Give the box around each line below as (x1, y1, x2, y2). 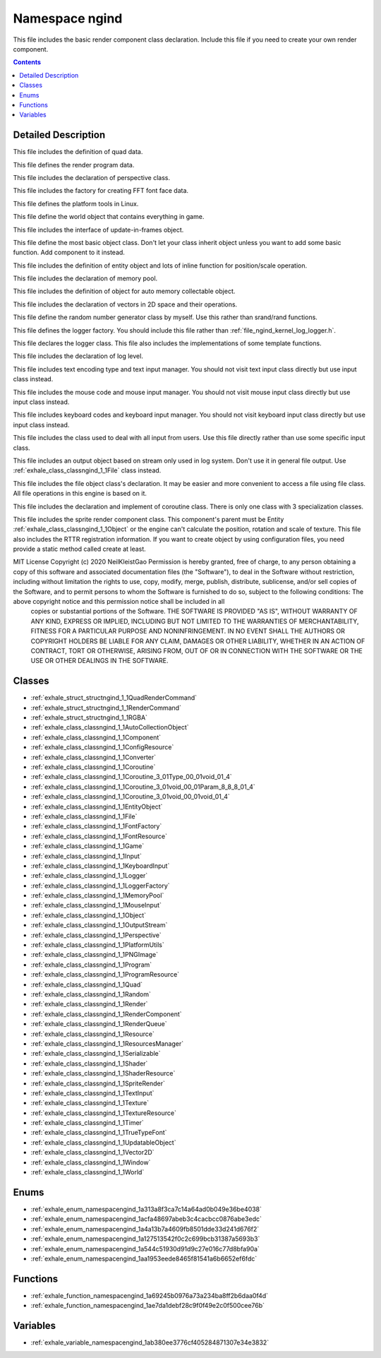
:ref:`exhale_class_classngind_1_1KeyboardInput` (30, 862, 170, 870)
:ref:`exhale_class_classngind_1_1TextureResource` (30, 1109, 176, 1117)
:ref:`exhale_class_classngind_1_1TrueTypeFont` (30, 1128, 167, 1137)
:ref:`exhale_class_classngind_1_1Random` (30, 990, 152, 999)
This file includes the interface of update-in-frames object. (13, 225, 184, 234)
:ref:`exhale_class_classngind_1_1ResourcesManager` (30, 1039, 184, 1048)
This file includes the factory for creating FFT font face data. (13, 186, 189, 195)
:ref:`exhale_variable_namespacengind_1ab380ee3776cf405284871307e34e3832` (30, 1338, 270, 1347)
